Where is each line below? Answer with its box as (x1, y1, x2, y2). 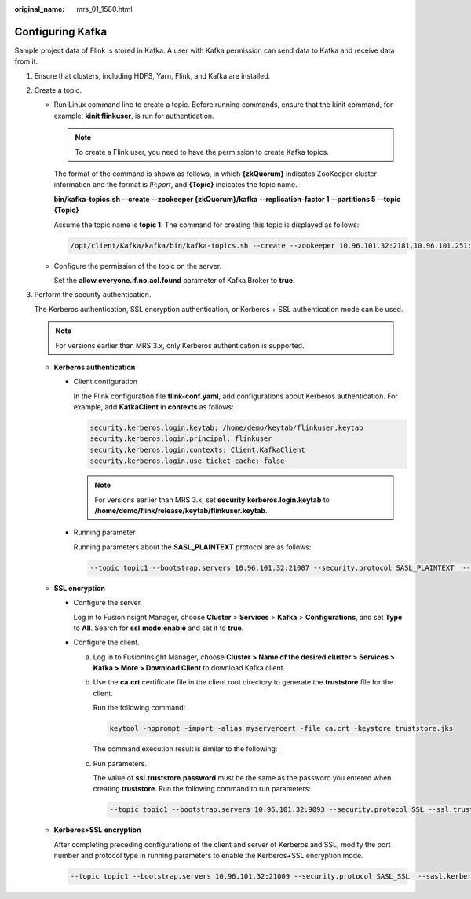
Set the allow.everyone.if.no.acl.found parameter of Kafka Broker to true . (53, 275, 295, 284)
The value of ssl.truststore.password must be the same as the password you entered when (93, 773, 392, 783)
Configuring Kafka (14, 24, 108, 39)
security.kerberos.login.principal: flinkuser (89, 435, 272, 443)
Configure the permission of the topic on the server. (53, 261, 222, 270)
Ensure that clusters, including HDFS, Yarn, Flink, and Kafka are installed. (34, 71, 271, 80)
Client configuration (73, 377, 137, 387)
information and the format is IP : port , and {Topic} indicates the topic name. (53, 180, 298, 189)
